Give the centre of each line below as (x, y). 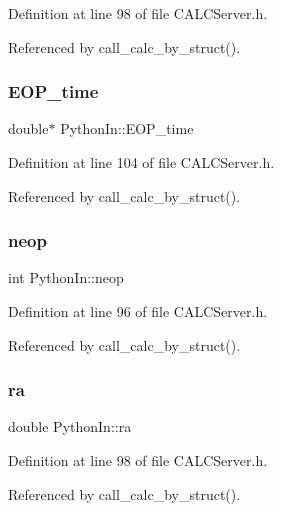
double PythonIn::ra (70, 426)
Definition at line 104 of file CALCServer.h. (141, 162)
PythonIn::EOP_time (127, 128)
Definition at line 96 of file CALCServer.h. (138, 311)
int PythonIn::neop (66, 277)
